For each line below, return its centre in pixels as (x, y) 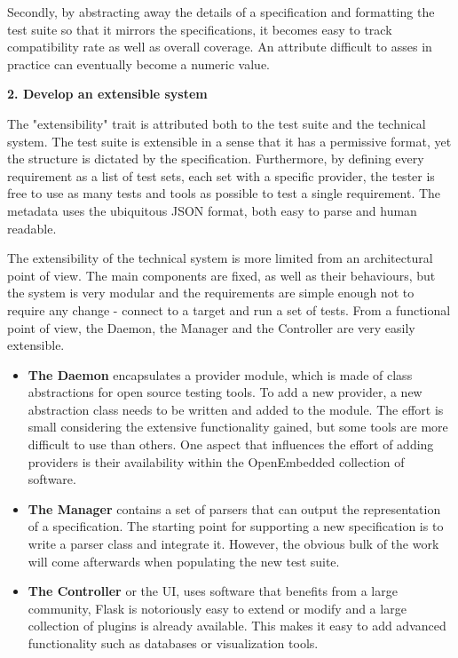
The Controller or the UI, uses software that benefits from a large (213, 591)
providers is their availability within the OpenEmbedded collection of (216, 461)
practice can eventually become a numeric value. (138, 63)
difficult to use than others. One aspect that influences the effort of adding (231, 444)
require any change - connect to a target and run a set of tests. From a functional (229, 309)
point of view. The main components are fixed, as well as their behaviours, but (221, 275)
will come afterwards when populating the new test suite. (184, 561)
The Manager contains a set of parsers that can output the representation (234, 508)
